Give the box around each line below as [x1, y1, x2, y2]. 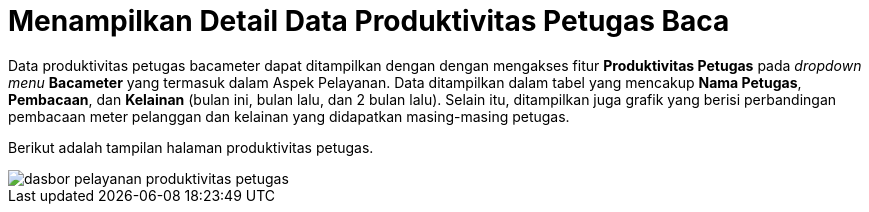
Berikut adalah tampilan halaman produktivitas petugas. [8, 138, 374, 156]
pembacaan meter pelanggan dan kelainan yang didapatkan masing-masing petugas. [8, 107, 570, 125]
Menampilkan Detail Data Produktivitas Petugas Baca [8, 4, 730, 38]
